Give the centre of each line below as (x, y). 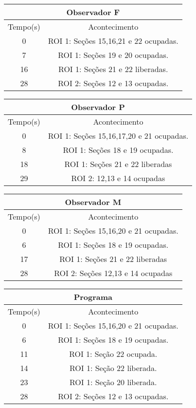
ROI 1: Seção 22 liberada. (113, 368)
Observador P (98, 107)
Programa (93, 297)
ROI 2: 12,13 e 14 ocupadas (118, 178)
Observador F (93, 12)
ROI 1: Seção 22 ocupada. (113, 354)
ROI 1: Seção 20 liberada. (113, 382)
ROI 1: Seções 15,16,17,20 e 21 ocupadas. (118, 136)
